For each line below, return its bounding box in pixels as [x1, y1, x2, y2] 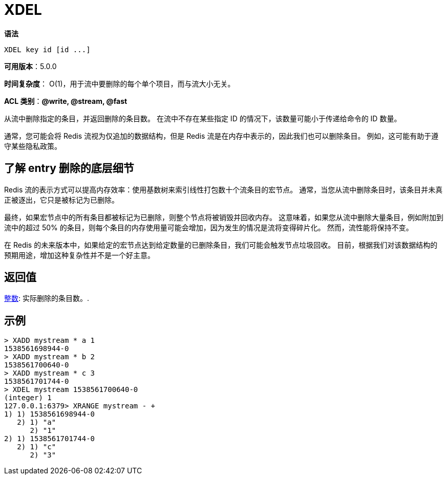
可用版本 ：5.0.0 [4, 61, 57, 71]
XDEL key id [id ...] [4, 45, 91, 54]
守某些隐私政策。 [4, 141, 61, 150]
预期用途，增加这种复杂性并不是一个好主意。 [4, 250, 155, 259]
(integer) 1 [4, 394, 52, 402]
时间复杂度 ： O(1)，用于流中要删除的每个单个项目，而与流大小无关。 [4, 79, 235, 88]
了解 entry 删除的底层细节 [4, 162, 134, 175]
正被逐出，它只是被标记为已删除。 [4, 195, 119, 204]
